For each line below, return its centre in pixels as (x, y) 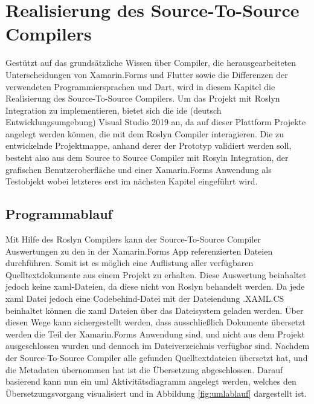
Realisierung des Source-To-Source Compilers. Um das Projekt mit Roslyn (143, 98)
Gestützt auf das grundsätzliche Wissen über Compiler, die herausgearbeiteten (151, 63)
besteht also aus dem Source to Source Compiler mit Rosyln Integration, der (147, 158)
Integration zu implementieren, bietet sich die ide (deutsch (114, 110)
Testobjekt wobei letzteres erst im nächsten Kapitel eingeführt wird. (132, 181)
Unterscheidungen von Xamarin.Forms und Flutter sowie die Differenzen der (147, 74)
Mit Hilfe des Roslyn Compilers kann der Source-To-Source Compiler (133, 239)
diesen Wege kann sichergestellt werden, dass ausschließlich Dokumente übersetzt (155, 322)
